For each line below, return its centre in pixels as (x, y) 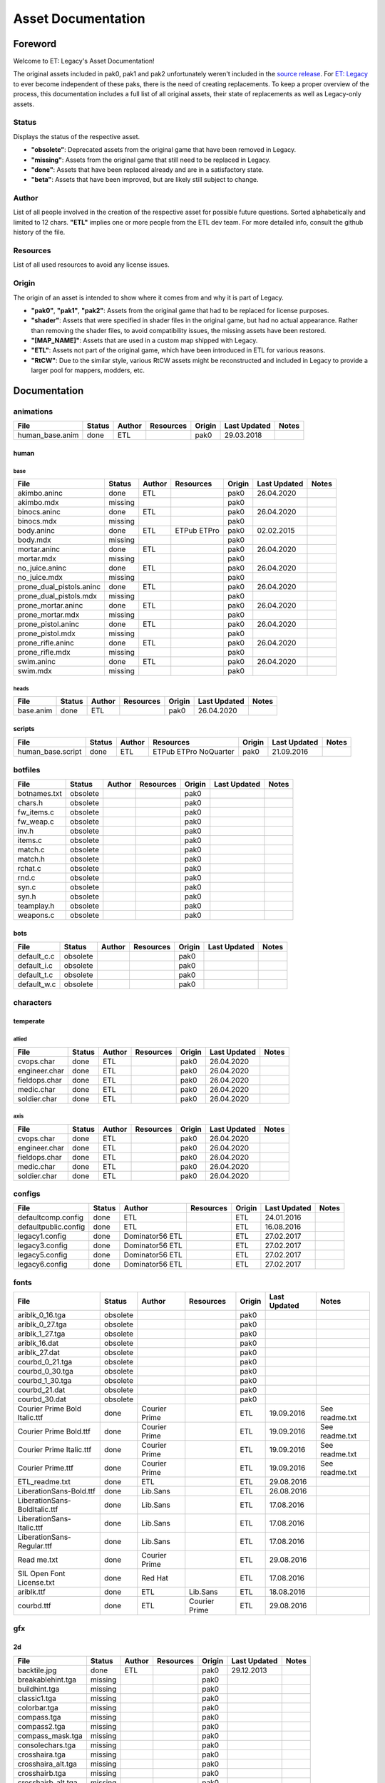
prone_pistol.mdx (47, 633)
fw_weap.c (36, 822)
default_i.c (35, 966)
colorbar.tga (38, 1707)
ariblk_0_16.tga (42, 1315)
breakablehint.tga (47, 1680)
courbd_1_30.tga (45, 1381)
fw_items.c (36, 812)
